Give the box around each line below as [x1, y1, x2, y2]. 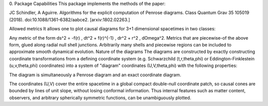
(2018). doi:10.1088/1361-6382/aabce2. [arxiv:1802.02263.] [9, 16, 130, 22]
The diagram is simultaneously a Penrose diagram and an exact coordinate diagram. [9, 72, 181, 78]
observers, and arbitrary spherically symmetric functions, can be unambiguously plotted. [9, 95, 192, 101]
